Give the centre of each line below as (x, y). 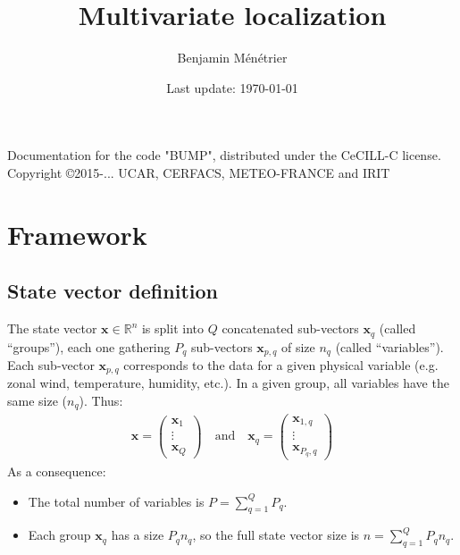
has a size (138, 535)
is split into (172, 328)
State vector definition (113, 291)
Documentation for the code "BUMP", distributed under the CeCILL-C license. (224, 155)
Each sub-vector (51, 364)
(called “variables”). (389, 346)
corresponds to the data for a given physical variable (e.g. (281, 364)
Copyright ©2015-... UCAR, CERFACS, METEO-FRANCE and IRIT (199, 172)
